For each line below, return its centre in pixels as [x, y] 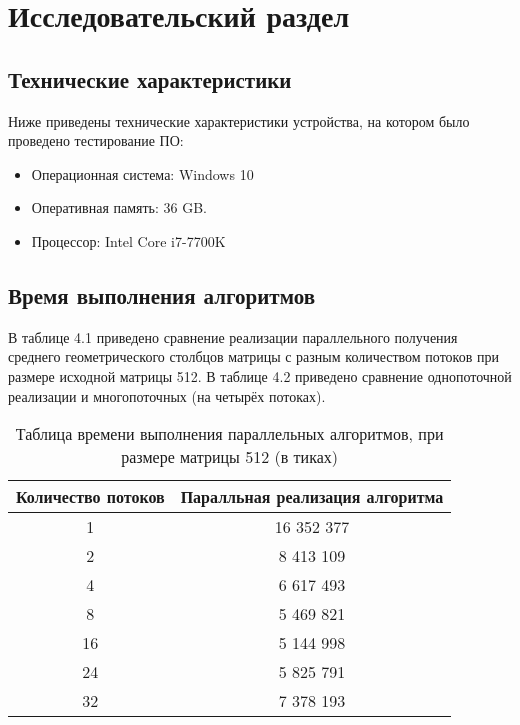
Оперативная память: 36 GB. [119, 207]
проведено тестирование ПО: [96, 140]
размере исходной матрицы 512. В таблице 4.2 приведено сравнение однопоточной [260, 375]
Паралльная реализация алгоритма [312, 497]
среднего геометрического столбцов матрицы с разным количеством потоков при [253, 356]
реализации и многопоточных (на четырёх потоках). [167, 395]
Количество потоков [90, 497]
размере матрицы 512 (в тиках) [230, 457]
